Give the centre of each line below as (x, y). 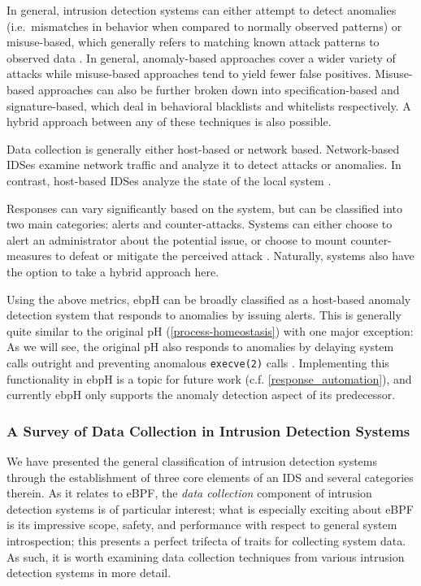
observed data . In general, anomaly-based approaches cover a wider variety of (201, 57)
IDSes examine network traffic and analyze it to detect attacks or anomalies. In (204, 165)
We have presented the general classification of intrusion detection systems (192, 460)
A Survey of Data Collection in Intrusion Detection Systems (208, 430)
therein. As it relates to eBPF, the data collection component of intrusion (189, 493)
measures (29, 256)
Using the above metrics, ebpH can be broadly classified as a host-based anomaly (209, 299)
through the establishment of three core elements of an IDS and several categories (210, 477)
